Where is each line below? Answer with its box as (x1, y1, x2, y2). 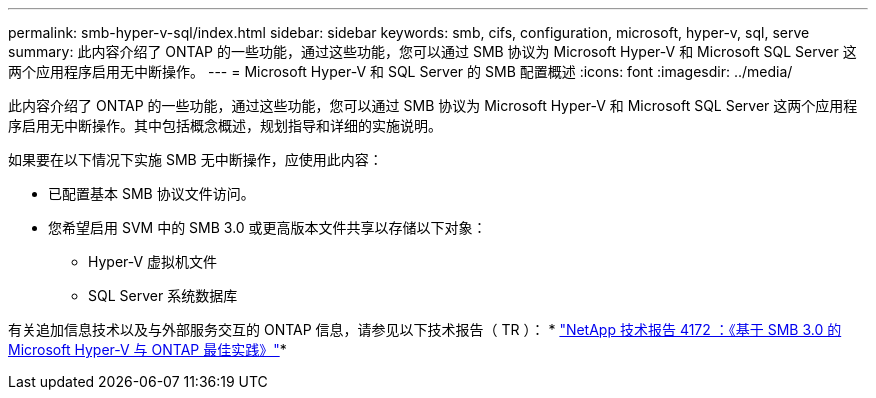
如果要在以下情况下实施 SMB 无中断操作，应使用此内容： (8, 151, 383, 168)
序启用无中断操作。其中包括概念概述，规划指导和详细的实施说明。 (8, 117, 442, 134)
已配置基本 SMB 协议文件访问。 (48, 185, 255, 202)
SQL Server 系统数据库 (88, 287, 238, 304)
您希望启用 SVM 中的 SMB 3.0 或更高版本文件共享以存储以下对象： (48, 219, 487, 236)
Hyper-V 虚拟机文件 (88, 253, 218, 270)
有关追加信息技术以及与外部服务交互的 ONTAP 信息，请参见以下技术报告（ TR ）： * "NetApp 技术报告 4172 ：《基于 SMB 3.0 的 (8, 321, 842, 338)
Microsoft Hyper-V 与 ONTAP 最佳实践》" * (8, 341, 287, 358)
